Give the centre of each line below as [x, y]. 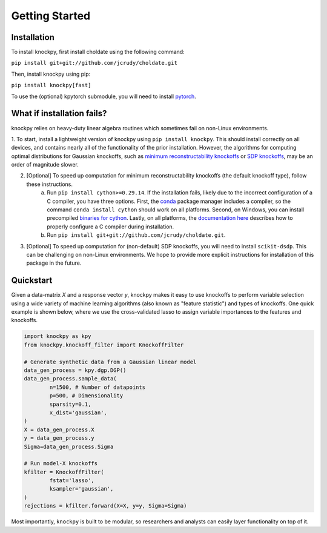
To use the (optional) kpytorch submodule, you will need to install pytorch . [104, 96]
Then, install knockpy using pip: [51, 74]
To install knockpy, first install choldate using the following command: [98, 52]
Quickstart [32, 281]
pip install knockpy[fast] [51, 85]
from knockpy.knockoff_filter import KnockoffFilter [104, 345]
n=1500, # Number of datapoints [97, 387]
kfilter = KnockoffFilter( [64, 472]
